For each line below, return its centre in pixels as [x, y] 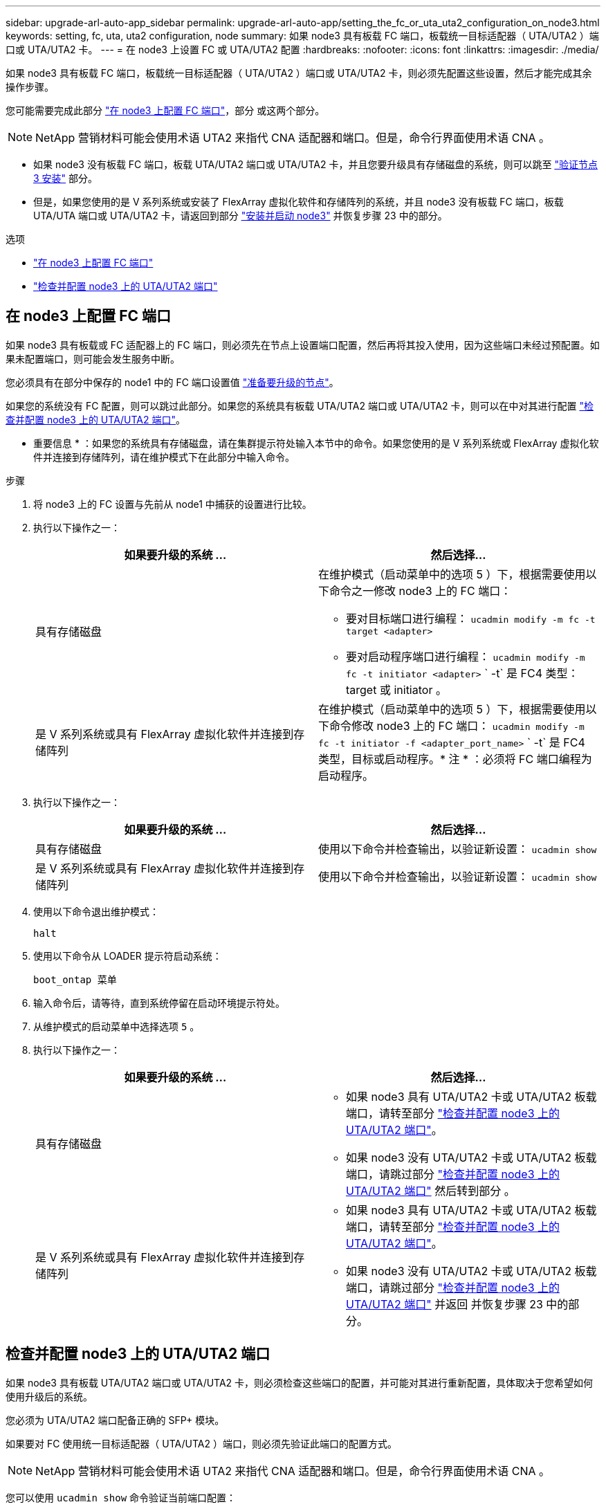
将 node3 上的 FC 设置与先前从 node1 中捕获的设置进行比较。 [173, 504]
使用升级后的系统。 [49, 1396]
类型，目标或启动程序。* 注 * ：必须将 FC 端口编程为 [455, 759]
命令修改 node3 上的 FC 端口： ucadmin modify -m [457, 725]
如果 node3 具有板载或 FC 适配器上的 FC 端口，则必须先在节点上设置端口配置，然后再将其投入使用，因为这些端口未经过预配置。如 [303, 345]
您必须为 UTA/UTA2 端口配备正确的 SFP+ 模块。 [115, 1420]
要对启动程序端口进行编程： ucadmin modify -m [466, 656]
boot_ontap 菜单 [75, 979]
